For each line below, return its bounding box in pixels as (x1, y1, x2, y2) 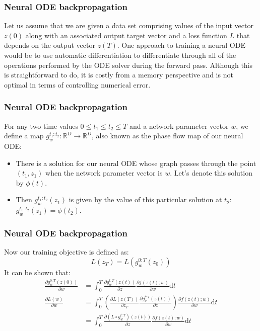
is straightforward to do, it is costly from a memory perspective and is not (4, 69, 233, 80)
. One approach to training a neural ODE (117, 40, 245, 50)
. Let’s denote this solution (170, 168, 252, 178)
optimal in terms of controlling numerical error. (4, 79, 151, 90)
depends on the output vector (4, 40, 95, 50)
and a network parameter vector (129, 120, 229, 131)
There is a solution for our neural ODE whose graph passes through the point (16, 157, 256, 168)
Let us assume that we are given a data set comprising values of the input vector (4, 20, 253, 31)
